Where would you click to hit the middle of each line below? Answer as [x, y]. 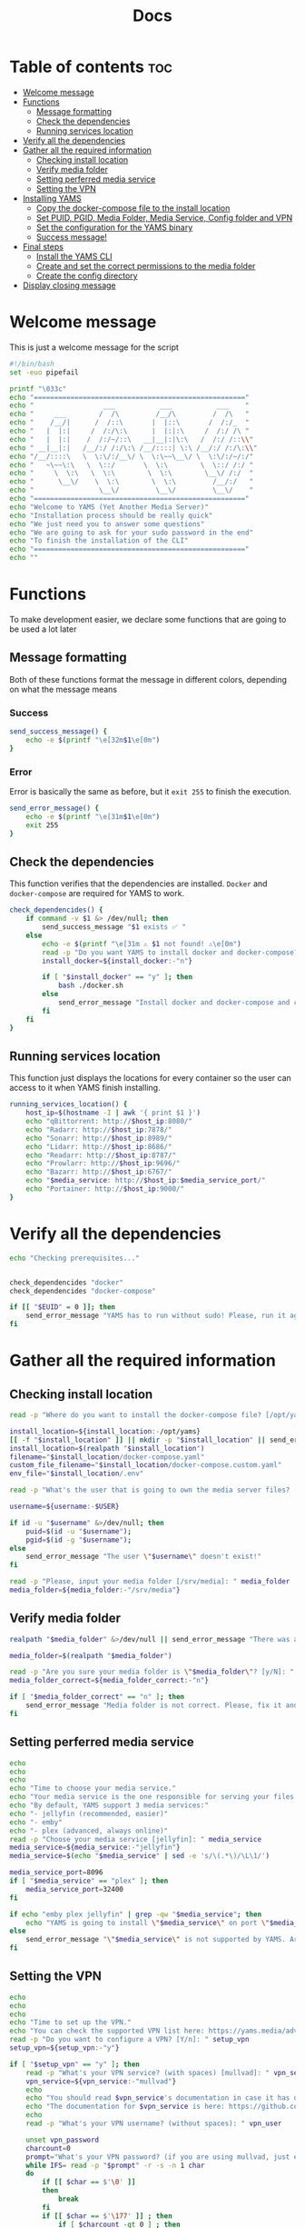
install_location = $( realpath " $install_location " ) [107, 1448]
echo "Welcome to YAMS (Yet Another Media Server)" [109, 507]
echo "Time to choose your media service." [93, 1788]
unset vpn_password [63, 2140]
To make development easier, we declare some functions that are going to [148, 619]
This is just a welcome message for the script [94, 347]
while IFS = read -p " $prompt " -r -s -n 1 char [115, 2165]
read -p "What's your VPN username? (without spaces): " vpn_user [154, 2123]
